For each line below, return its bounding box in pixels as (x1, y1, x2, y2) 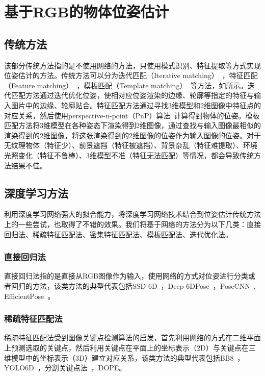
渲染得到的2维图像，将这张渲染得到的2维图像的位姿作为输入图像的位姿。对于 (4, 130, 261, 140)
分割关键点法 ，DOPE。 (44, 362, 126, 373)
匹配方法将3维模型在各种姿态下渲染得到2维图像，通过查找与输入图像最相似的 (4, 120, 261, 131)
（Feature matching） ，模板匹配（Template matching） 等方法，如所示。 (4, 80, 248, 90)
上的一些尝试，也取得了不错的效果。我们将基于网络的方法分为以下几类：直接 (4, 218, 261, 229)
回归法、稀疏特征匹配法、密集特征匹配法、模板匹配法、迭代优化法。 (4, 229, 232, 239)
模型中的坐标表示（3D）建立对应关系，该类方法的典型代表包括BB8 (11, 352, 234, 363)
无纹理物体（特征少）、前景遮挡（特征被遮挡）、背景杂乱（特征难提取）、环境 (4, 140, 257, 151)
